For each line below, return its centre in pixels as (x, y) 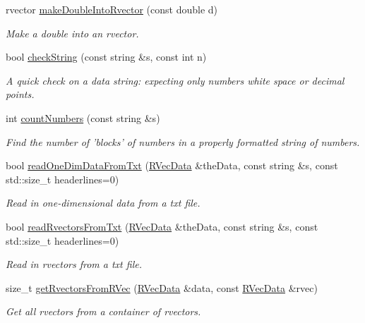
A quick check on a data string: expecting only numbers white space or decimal (175, 80)
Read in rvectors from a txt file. (74, 264)
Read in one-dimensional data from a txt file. (103, 203)
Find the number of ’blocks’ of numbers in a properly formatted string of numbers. (183, 141)
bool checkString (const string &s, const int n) (106, 57)
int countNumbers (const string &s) (83, 117)
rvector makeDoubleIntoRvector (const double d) (112, 9)
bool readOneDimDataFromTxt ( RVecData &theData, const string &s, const (172, 165)
